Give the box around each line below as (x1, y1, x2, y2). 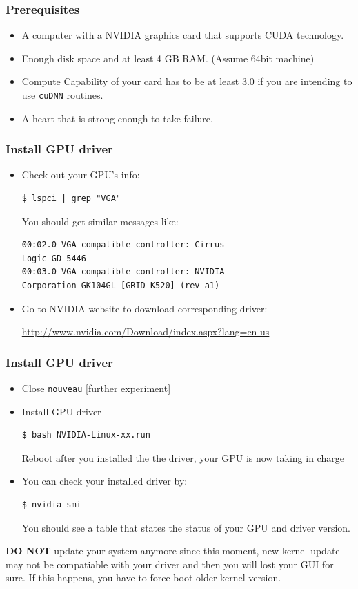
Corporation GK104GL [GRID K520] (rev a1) (21, 281, 220, 291)
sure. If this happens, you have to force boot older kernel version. (6, 570, 281, 585)
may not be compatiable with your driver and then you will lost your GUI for (6, 557, 334, 571)
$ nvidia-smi (21, 500, 81, 510)
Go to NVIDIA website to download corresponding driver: (21, 301, 268, 315)
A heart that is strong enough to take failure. (21, 111, 213, 125)
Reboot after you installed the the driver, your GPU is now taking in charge (21, 450, 344, 465)
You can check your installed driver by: (21, 474, 188, 488)
